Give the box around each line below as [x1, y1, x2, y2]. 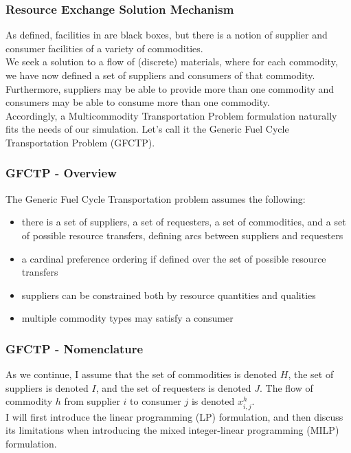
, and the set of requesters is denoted [95, 380, 251, 395]
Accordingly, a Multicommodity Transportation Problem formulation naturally [5, 108, 337, 122]
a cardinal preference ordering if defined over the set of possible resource [21, 251, 326, 265]
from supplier [64, 394, 120, 408]
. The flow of [260, 380, 313, 395]
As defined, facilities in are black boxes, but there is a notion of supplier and [5, 27, 328, 42]
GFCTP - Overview [5, 164, 117, 181]
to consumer [130, 394, 181, 408]
